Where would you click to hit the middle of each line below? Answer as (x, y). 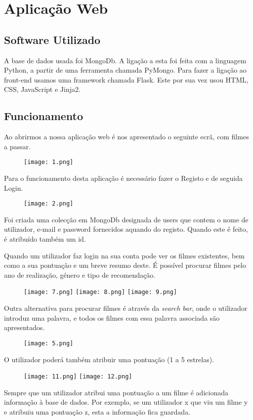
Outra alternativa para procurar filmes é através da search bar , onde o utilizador (126, 308)
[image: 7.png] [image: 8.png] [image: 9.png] (101, 292)
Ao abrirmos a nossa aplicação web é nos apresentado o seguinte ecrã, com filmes (126, 137)
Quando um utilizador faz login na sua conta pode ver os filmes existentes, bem (124, 255)
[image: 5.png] (49, 343)
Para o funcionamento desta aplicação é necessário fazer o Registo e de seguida (124, 178)
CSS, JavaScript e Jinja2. (42, 89)
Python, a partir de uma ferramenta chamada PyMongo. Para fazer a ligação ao (125, 70)
